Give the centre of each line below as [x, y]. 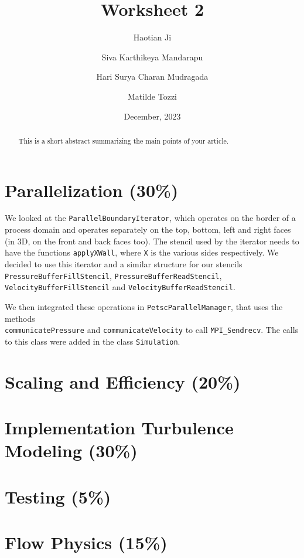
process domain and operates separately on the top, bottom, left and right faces [148, 229]
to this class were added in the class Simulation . [93, 341]
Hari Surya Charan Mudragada [152, 76]
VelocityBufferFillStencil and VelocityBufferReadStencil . [120, 287]
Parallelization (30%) [92, 190]
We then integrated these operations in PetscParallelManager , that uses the [144, 306]
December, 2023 [152, 116]
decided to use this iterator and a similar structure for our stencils [124, 263]
